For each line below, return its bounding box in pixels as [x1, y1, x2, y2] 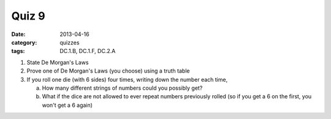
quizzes [59, 38, 80, 46]
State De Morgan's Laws [26, 59, 89, 66]
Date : [11, 31, 26, 38]
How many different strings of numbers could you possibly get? [42, 84, 203, 92]
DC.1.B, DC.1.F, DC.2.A [59, 48, 116, 55]
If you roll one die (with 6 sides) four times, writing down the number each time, [26, 76, 228, 83]
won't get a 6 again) [42, 101, 93, 109]
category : [11, 38, 37, 46]
